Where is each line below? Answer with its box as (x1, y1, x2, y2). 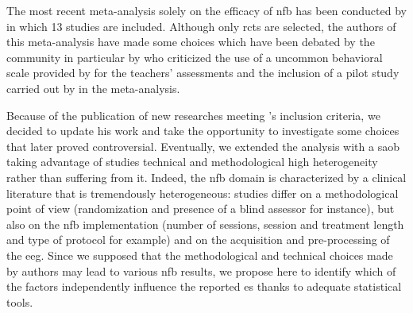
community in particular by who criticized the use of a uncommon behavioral (6, 48, 383, 65)
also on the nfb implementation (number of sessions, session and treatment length (6, 215, 404, 232)
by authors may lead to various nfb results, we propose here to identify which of (6, 262, 396, 279)
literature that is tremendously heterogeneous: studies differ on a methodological (6, 184, 399, 201)
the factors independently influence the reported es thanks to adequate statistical (6, 278, 402, 295)
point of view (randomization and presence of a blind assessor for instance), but (6, 200, 395, 217)
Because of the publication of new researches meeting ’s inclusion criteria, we (6, 106, 380, 123)
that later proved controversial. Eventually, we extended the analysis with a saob (6, 137, 399, 154)
